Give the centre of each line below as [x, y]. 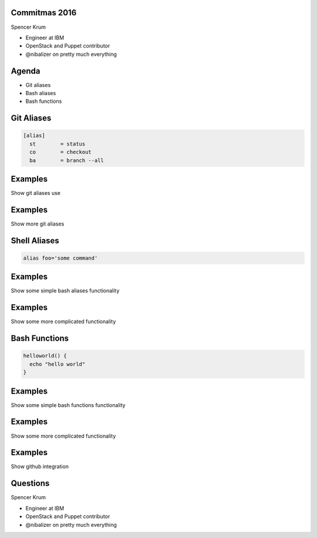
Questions [30, 484]
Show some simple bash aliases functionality [65, 291]
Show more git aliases [38, 224]
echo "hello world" [58, 364]
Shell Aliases [35, 241]
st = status [58, 144]
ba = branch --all [67, 160]
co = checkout [61, 152]
